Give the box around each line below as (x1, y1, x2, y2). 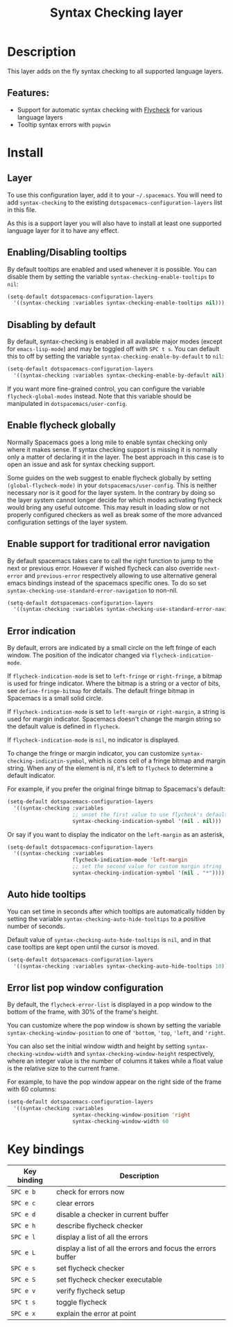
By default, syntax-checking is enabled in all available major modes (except (7, 337, 223, 345)
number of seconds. (7, 922, 65, 930)
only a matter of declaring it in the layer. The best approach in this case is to (7, 453, 224, 461)
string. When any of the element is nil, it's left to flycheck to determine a (7, 764, 214, 772)
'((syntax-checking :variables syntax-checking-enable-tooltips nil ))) (13, 300, 225, 307)
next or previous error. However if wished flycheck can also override (7, 564, 203, 572)
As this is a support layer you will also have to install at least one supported (7, 219, 222, 227)
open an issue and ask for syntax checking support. (7, 460, 156, 469)
